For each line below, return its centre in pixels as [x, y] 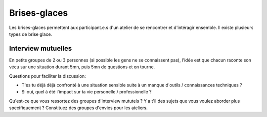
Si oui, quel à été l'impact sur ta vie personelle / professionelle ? [87, 92]
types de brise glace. [31, 34]
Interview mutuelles [41, 48]
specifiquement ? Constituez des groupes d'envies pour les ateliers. [78, 108]
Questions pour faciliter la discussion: [47, 76]
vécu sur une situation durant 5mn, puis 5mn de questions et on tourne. [82, 67]
